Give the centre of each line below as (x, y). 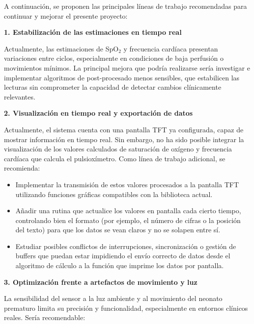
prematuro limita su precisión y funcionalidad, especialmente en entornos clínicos (126, 308)
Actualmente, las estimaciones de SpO (61, 48)
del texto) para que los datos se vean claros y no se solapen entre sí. (118, 230)
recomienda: (22, 168)
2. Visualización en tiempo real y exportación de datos (99, 113)
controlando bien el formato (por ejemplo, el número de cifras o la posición (128, 220)
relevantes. (20, 96)
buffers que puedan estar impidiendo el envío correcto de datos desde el (123, 256)
